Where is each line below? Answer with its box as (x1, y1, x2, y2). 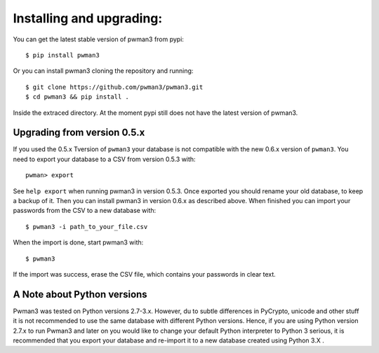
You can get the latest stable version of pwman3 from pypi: (13, 35, 184, 43)
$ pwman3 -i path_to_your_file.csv (25, 223, 148, 230)
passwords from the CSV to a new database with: (13, 207, 157, 215)
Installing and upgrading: (13, 11, 163, 26)
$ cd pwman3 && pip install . (25, 93, 130, 101)
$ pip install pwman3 (25, 51, 100, 59)
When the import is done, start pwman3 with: (13, 238, 144, 247)
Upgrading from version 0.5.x (13, 127, 145, 139)
